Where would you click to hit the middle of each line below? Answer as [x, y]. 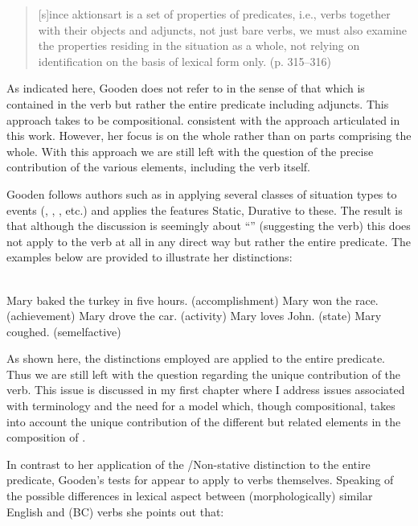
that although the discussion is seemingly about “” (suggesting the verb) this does [209, 226]
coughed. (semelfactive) [64, 331]
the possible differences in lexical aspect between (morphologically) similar [190, 496]
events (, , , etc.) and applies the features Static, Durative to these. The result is [205, 210]
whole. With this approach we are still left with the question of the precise [190, 151]
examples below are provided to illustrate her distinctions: [150, 257]
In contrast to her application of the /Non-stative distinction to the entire [189, 464]
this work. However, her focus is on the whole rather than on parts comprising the [209, 136]
